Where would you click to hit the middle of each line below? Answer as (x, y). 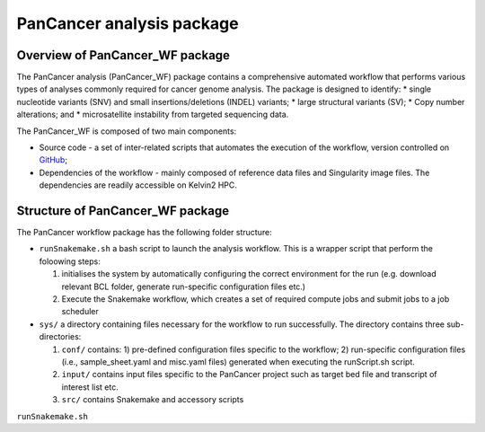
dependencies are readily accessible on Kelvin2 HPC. (138, 185)
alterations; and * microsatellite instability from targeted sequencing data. (153, 115)
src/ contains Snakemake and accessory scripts (153, 400)
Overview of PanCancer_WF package (123, 55)
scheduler (80, 312)
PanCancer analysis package (128, 23)
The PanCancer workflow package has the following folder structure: (145, 233)
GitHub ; (53, 160)
